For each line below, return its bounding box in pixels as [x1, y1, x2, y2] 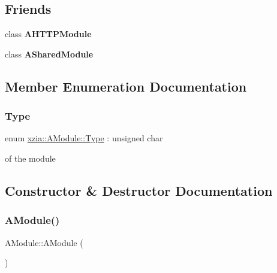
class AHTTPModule [5, 28, 92, 40]
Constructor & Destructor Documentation [5, 181, 273, 199]
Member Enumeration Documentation [5, 77, 247, 95]
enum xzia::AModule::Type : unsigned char [5, 132, 163, 144]
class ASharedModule [5, 47, 94, 60]
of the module [5, 151, 56, 164]
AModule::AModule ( [5, 236, 83, 248]
